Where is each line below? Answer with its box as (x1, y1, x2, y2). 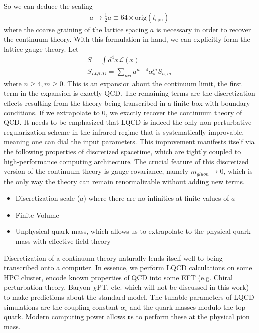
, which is (223, 166, 253, 176)
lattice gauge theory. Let (4, 43, 79, 54)
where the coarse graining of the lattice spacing (4, 24, 148, 34)
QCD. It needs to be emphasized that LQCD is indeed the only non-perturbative (4, 117, 252, 127)
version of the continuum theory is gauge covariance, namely (4, 166, 189, 176)
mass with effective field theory (15, 236, 111, 246)
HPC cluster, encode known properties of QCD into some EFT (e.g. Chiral (4, 272, 233, 282)
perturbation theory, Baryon (4, 282, 91, 292)
